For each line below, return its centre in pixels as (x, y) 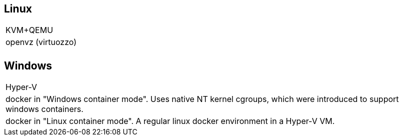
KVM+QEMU (29, 30)
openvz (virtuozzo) (41, 42)
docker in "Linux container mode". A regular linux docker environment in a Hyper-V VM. (170, 121)
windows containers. (44, 109)
